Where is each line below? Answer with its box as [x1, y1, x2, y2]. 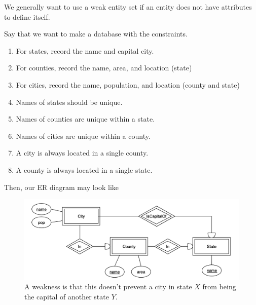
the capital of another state [24, 291, 109, 301]
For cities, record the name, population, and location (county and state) [16, 79, 240, 90]
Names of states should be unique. [16, 96, 123, 107]
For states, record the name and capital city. [16, 45, 154, 56]
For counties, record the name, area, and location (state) [16, 62, 192, 73]
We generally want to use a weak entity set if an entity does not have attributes [4, 2, 252, 12]
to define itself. [4, 11, 50, 22]
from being [202, 281, 236, 292]
